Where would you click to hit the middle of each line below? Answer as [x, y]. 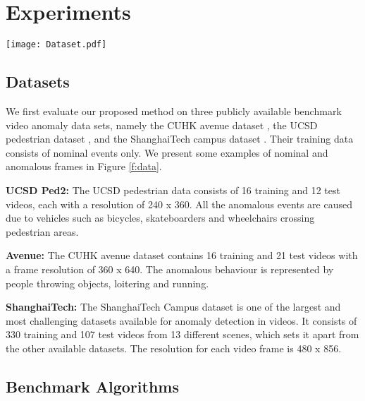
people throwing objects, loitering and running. [107, 283]
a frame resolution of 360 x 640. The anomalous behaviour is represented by [170, 269]
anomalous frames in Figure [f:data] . [84, 166]
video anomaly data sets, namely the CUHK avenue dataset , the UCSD [162, 125]
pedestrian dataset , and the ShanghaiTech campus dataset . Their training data [180, 139]
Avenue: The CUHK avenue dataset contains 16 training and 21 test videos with [182, 255]
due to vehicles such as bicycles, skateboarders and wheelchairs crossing [160, 218]
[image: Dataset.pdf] [56, 45]
